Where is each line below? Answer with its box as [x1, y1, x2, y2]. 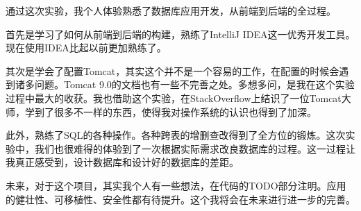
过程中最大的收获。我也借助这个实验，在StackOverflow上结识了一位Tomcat [6, 90, 342, 105]
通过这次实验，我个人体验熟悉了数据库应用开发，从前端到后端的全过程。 [6, 3, 336, 17]
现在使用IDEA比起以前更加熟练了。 [6, 40, 167, 55]
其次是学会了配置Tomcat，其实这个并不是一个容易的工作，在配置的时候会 [6, 63, 339, 78]
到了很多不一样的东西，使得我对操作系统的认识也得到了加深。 [34, 104, 317, 119]
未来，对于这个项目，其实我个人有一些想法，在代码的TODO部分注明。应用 [6, 178, 346, 192]
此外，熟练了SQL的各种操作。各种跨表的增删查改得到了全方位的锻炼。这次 [6, 128, 346, 142]
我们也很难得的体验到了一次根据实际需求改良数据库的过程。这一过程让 [34, 141, 355, 155]
